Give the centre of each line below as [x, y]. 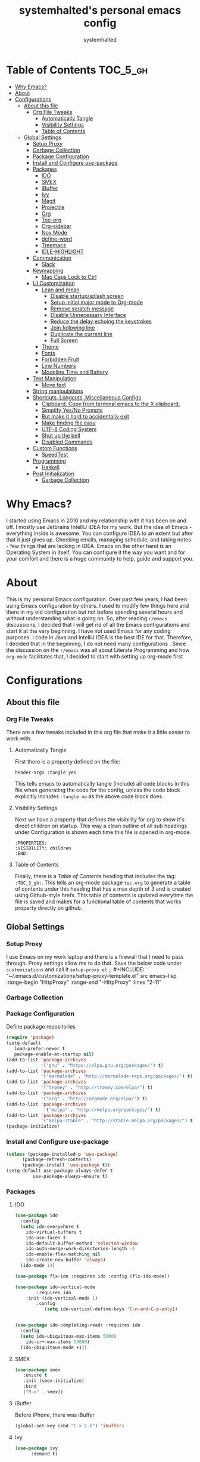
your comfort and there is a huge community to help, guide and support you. [100, 558]
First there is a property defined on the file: [68, 762]
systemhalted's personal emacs [100, 10]
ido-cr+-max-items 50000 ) [58, 1342]
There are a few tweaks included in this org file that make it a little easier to [98, 732]
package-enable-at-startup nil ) [54, 1054]
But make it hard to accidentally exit [85, 416]
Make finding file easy [69, 423]
